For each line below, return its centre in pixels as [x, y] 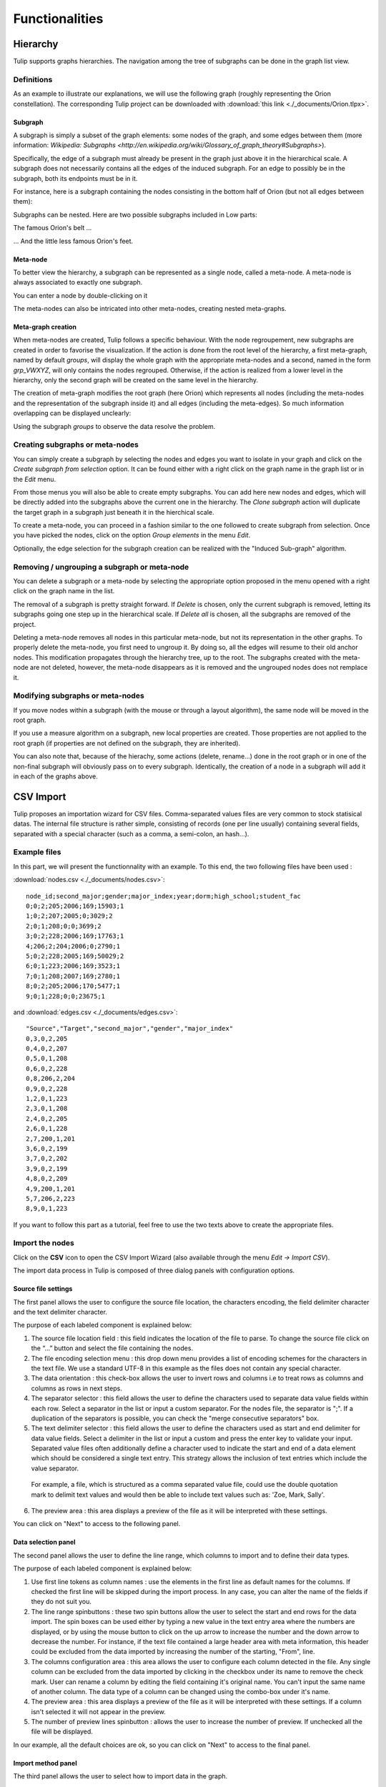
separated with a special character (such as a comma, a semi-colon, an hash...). [131, 833]
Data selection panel [44, 1542]
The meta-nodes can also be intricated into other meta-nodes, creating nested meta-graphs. [150, 309]
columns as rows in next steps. [77, 1388]
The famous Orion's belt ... [53, 228]
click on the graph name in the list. [64, 591]
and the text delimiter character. [60, 1312]
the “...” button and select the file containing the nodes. [112, 1348]
